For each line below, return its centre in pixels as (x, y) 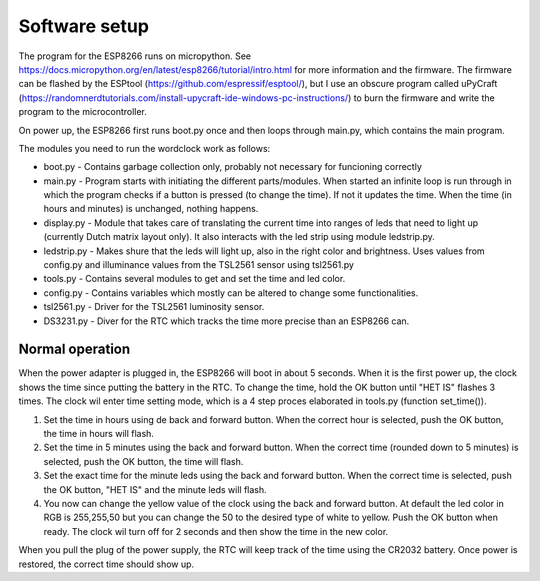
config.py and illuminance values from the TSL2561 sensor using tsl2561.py (199, 265)
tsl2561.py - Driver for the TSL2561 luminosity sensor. (154, 307)
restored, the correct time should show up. (106, 564)
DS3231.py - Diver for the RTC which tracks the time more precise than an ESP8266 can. (226, 321)
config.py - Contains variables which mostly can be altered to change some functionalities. (231, 292)
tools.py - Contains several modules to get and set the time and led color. (194, 279)
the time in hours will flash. (99, 434)
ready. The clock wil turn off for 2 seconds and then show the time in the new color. (216, 531)
